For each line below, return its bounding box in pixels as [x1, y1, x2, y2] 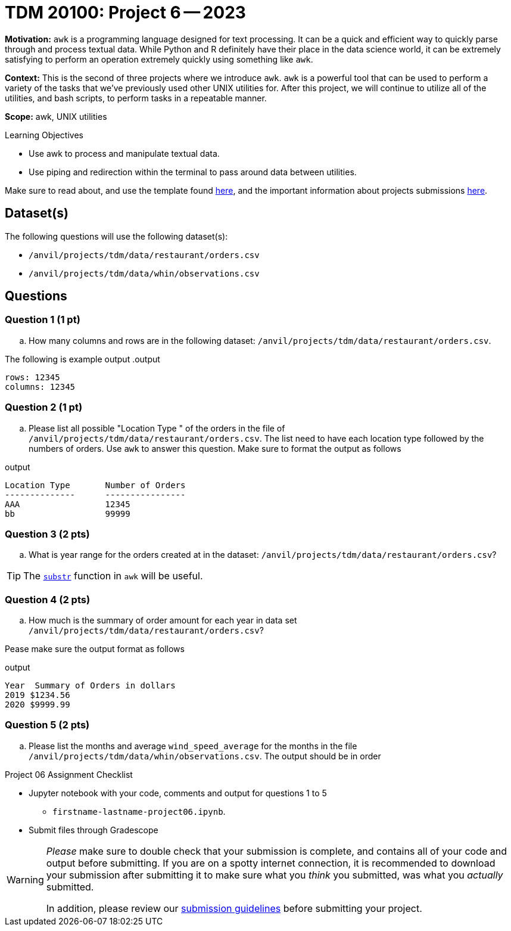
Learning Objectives [5, 129, 83, 140]
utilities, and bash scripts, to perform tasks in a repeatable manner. [5, 92, 267, 103]
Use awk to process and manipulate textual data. [29, 148, 220, 159]
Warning [7, 873, 44, 886]
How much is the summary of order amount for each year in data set [29, 615, 297, 626]
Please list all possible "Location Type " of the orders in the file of [29, 423, 285, 433]
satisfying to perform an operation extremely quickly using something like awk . [5, 54, 313, 64]
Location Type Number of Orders [5, 480, 186, 490]
